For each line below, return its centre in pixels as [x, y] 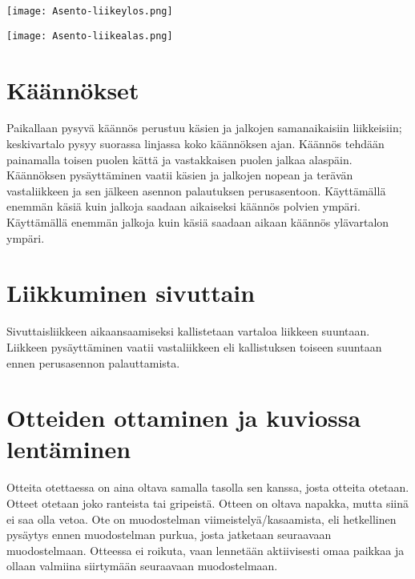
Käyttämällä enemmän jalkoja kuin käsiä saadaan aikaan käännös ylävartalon [198, 222]
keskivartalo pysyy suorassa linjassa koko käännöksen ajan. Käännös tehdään [195, 144]
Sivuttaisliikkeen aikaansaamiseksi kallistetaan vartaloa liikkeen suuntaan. [188, 331]
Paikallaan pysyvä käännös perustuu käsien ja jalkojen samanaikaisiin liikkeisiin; [204, 128]
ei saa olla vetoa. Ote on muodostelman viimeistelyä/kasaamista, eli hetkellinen [201, 519]
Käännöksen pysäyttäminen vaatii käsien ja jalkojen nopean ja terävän [180, 175]
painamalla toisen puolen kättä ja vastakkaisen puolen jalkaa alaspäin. [179, 159]
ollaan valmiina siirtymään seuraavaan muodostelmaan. [142, 566]
